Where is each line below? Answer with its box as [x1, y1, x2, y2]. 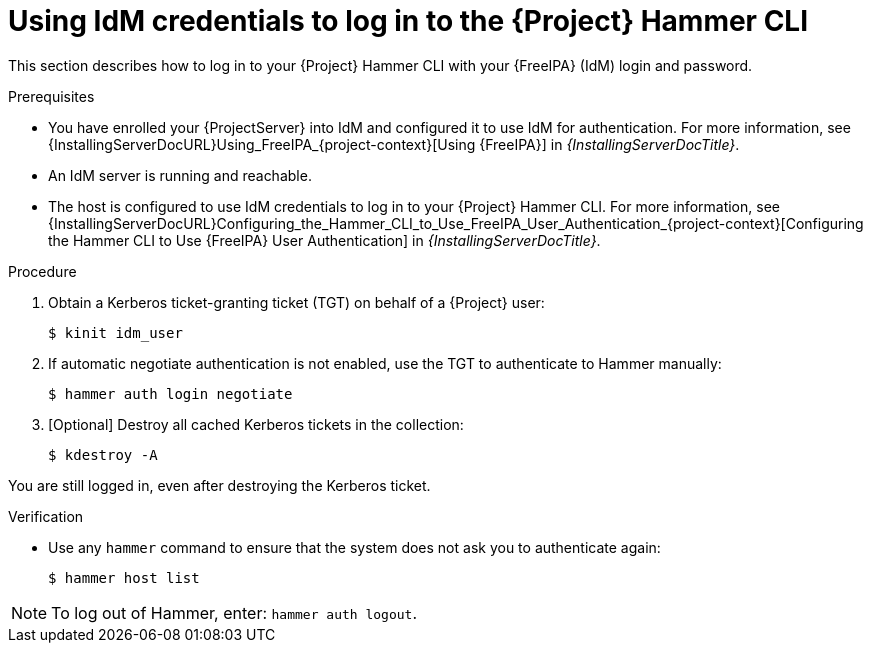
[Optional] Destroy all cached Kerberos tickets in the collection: [48, 415, 464, 433]
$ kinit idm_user [48, 324, 183, 341]
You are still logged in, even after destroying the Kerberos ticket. [8, 476, 431, 494]
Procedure [8, 262, 77, 280]
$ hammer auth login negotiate [48, 385, 293, 402]
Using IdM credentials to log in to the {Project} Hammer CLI [8, 4, 809, 38]
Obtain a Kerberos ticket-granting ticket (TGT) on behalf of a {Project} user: [48, 293, 545, 311]
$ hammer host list [48, 569, 200, 586]
